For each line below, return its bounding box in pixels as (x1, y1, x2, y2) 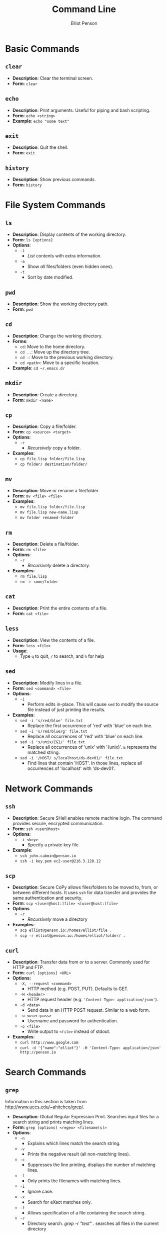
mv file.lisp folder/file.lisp (19, 504, 85, 510)
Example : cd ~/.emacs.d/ (12, 365, 65, 371)
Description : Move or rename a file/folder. (12, 488, 100, 494)
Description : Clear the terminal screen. (12, 75, 93, 81)
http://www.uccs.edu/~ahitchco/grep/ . (5, 1104, 84, 1110)
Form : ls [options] (12, 237, 53, 243)
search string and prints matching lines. (12, 1119, 94, 1125)
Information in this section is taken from (5, 1099, 87, 1105)
